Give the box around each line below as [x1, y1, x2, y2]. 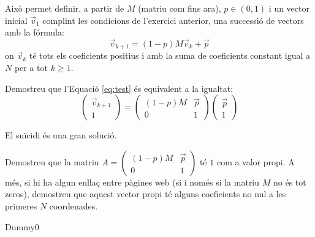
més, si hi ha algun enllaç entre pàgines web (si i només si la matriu [5, 175, 260, 188]
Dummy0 [5, 220, 39, 233]
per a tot [14, 61, 48, 74]
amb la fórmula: [5, 26, 64, 39]
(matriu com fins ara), [138, 2, 221, 14]
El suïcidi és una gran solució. [5, 129, 117, 141]
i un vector [268, 2, 309, 14]
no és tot [273, 175, 306, 188]
